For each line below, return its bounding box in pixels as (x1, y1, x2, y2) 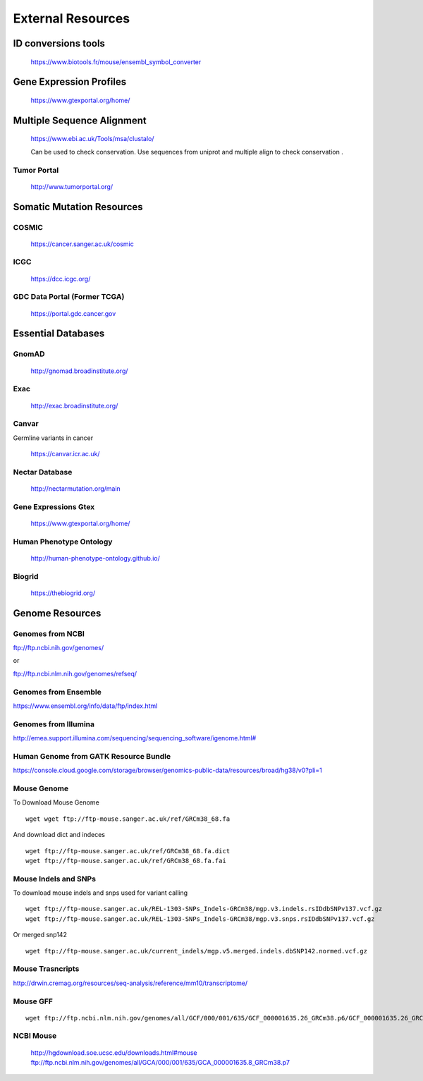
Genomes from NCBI (13, 628, 85, 638)
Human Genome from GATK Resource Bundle (13, 751, 171, 761)
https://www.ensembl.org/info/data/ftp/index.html (13, 702, 158, 710)
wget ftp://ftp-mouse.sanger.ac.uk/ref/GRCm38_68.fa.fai (25, 857, 227, 865)
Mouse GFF (13, 996, 53, 1006)
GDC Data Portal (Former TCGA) (13, 292, 125, 302)
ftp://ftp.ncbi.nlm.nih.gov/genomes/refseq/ (13, 669, 137, 678)
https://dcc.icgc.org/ (30, 274, 91, 283)
